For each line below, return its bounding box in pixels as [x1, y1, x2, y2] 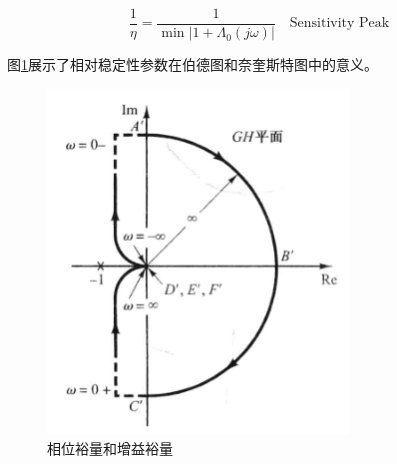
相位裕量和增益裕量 [47, 437, 173, 458]
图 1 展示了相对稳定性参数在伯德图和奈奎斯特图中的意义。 [7, 54, 378, 75]
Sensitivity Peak [289, 16, 390, 31]
